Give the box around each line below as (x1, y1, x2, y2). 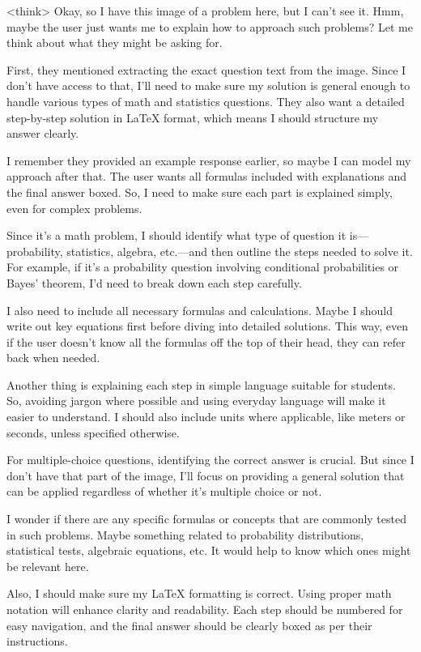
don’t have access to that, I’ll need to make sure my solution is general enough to (6, 77, 410, 94)
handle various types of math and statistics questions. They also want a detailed (6, 92, 405, 109)
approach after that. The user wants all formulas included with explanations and (6, 168, 407, 185)
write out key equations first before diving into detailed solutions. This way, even (6, 317, 408, 335)
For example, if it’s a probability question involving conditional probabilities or (6, 258, 399, 275)
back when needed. (6, 349, 100, 366)
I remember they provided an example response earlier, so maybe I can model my (6, 151, 411, 168)
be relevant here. (6, 557, 89, 574)
